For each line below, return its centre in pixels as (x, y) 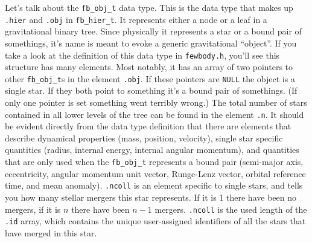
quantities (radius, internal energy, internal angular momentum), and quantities (152, 150)
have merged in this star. (51, 232)
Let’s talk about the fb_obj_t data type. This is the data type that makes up (149, 7)
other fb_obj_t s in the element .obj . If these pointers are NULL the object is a (150, 78)
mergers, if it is (33, 209)
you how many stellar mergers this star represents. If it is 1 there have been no (151, 197)
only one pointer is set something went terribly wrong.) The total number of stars (156, 102)
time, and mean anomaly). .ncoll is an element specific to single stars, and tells (154, 185)
